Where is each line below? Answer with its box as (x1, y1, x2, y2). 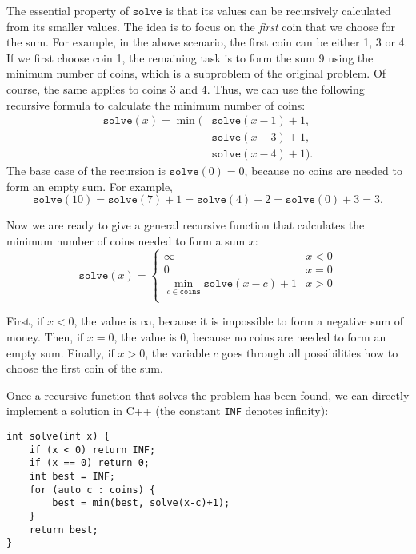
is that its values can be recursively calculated (166, 2, 391, 18)
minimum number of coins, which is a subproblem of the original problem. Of (6, 65, 386, 82)
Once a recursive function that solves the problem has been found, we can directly (6, 386, 410, 403)
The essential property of (6, 2, 130, 18)
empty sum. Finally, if (6, 344, 114, 361)
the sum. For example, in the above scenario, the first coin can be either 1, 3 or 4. (6, 34, 408, 50)
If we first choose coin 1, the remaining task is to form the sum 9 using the (6, 49, 374, 66)
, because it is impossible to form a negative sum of (151, 313, 404, 329)
